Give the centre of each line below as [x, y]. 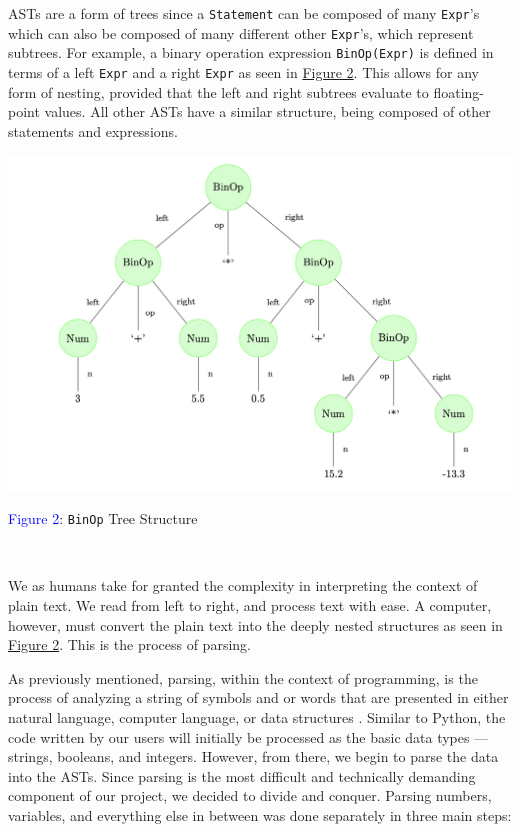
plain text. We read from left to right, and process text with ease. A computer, [250, 605]
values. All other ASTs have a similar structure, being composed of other [267, 111]
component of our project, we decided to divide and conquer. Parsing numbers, [250, 795]
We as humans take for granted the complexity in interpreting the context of [243, 585]
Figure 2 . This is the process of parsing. [129, 644]
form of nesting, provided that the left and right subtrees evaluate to [218, 91]
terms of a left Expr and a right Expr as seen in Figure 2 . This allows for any [244, 71]
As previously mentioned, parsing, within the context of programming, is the [243, 677]
